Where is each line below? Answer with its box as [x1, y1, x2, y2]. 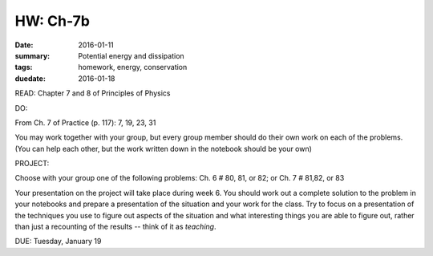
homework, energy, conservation [78, 63, 188, 72]
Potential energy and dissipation [78, 51, 184, 60]
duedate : [14, 73, 46, 83]
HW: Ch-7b [14, 12, 90, 30]
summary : [14, 51, 51, 60]
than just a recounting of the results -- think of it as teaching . [14, 221, 216, 232]
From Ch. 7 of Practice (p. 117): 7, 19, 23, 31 [14, 117, 156, 128]
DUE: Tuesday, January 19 [14, 237, 102, 246]
